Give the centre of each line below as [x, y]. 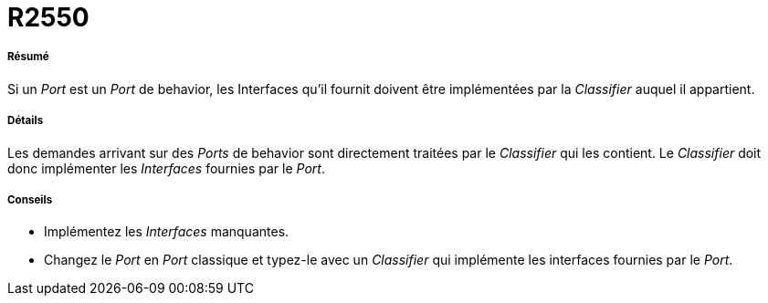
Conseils [30, 199]
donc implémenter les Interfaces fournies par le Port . [166, 168]
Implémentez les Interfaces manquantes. [167, 232]
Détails [26, 121]
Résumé [28, 57]
